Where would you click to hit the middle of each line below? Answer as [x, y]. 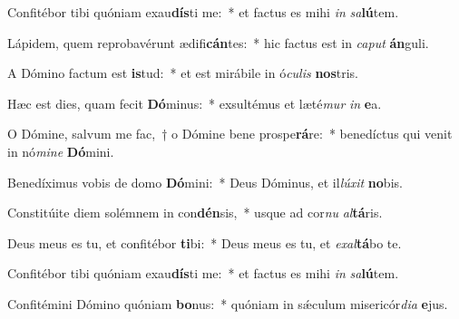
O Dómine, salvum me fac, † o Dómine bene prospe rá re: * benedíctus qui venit [230, 134]
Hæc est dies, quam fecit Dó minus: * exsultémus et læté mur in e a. [195, 103]
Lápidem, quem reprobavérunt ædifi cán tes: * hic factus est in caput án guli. [218, 42]
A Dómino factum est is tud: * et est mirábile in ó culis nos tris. [183, 73]
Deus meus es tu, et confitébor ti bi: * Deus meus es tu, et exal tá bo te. [205, 242]
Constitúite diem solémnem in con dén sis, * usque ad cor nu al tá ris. [195, 213]
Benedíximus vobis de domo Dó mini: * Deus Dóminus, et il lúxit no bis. [205, 182]
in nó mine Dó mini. [61, 151]
